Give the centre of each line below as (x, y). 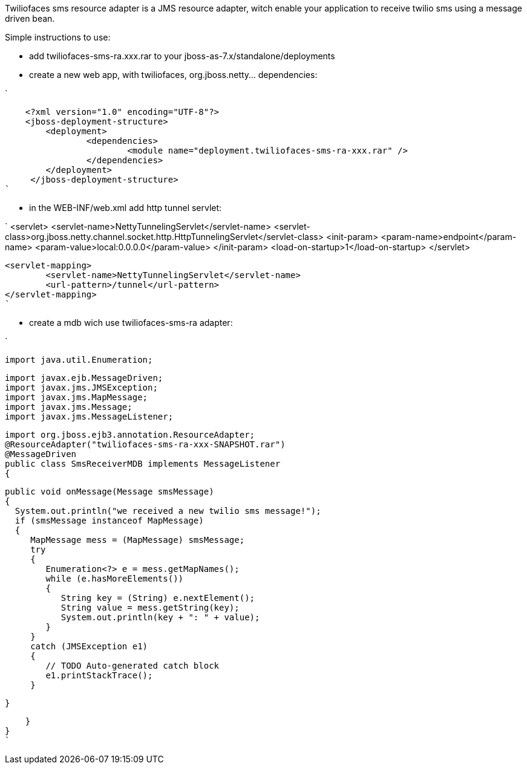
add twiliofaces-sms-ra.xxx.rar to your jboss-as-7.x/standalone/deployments (182, 56)
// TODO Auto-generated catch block (133, 666)
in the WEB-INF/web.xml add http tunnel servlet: (126, 208)
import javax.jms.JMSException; (81, 388)
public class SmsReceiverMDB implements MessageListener (143, 464)
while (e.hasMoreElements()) (115, 579)
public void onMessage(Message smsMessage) (110, 492)
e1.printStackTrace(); (99, 675)
